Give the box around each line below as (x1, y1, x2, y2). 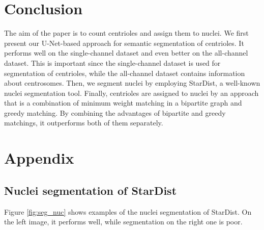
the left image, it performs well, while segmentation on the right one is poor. (4, 216, 243, 227)
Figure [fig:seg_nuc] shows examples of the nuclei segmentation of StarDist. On (4, 206, 252, 217)
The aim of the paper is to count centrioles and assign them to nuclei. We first (4, 28, 249, 38)
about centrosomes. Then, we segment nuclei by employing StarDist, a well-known (4, 78, 260, 88)
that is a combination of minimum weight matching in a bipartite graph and (4, 97, 242, 108)
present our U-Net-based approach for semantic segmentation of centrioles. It (4, 37, 244, 48)
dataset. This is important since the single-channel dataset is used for (4, 57, 221, 68)
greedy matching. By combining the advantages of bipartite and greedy (4, 107, 226, 118)
